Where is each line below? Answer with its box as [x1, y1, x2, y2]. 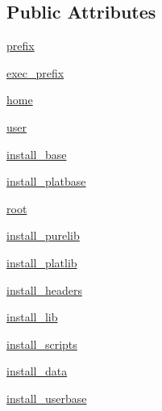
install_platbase [6, 173, 86, 190]
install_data [6, 363, 68, 380]
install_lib [6, 308, 58, 325]
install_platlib [6, 254, 77, 271]
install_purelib [6, 227, 80, 244]
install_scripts [6, 335, 77, 352]
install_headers [6, 281, 82, 298]
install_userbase [6, 389, 87, 406]
